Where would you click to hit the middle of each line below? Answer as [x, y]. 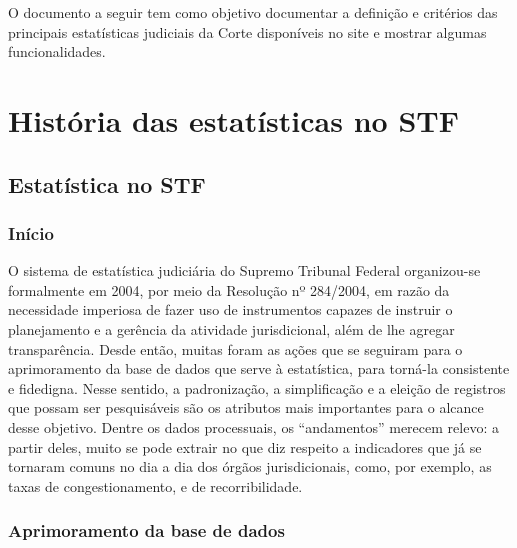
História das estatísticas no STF [233, 119]
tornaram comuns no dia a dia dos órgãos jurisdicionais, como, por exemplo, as [250, 466]
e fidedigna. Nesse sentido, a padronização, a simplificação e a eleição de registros [257, 387]
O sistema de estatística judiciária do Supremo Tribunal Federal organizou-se [244, 270]
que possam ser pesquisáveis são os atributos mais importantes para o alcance [246, 407]
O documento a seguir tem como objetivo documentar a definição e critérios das [253, 12]
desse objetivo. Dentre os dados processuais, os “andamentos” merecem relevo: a [253, 426]
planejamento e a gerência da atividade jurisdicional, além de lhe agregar [231, 328]
